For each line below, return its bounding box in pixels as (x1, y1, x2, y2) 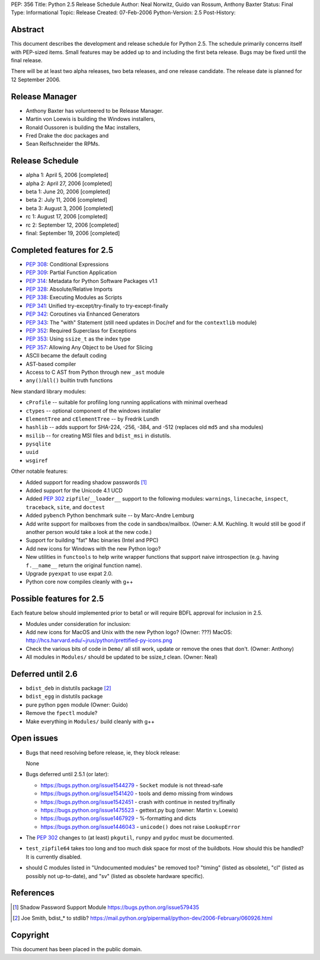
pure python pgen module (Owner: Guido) (25, 701, 129, 708)
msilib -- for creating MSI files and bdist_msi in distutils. (25, 432, 171, 439)
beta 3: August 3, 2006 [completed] (25, 205, 114, 212)
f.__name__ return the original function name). (25, 561, 142, 569)
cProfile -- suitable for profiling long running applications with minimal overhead (25, 399, 228, 406)
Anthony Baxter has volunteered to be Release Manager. (25, 107, 164, 114)
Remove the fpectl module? (25, 710, 98, 717)
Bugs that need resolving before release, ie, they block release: (25, 749, 180, 756)
